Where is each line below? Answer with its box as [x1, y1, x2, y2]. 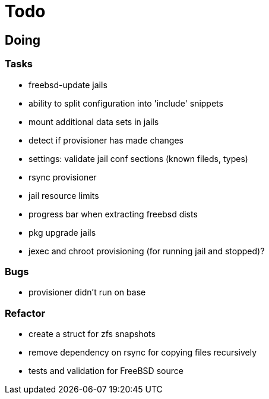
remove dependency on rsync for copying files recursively [29, 347, 257, 358]
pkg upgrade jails [29, 227, 96, 238]
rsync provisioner [29, 172, 97, 182]
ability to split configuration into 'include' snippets [29, 98, 223, 108]
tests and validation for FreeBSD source [29, 366, 183, 376]
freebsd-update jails [29, 79, 107, 90]
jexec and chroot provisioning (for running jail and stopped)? [29, 245, 265, 256]
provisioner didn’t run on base [29, 287, 146, 298]
